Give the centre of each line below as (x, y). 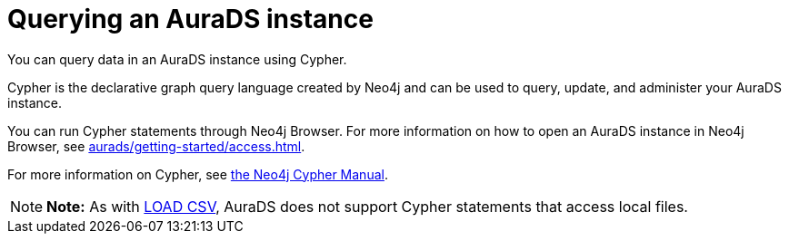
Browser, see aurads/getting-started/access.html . (156, 146)
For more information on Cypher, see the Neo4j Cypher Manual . (198, 174)
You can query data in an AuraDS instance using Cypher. (177, 59)
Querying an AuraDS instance (190, 19)
